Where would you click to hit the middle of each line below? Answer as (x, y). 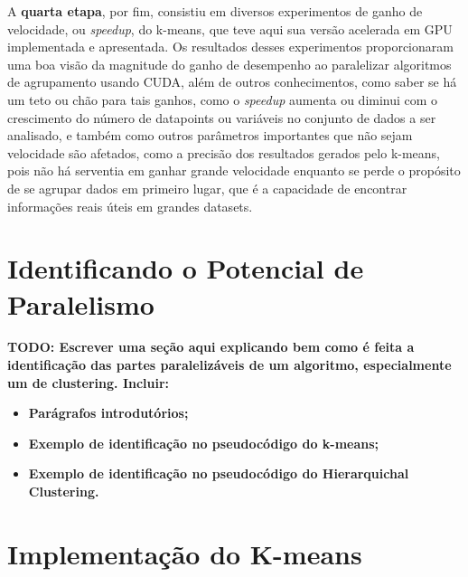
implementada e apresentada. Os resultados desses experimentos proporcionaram (230, 47)
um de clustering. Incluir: (89, 382)
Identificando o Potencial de (186, 268)
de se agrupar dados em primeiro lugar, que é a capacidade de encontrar (207, 188)
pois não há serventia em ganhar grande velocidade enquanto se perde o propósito (234, 170)
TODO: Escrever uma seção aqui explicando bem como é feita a (211, 347)
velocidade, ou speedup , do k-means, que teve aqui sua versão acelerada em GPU (230, 28)
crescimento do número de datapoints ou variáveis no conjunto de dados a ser (222, 117)
